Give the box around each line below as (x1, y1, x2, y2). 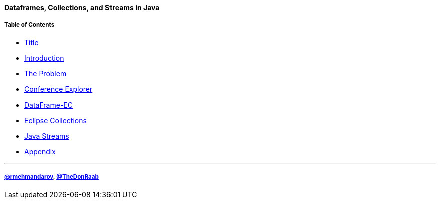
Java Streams (24, 131, 69, 140)
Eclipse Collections (24, 116, 87, 125)
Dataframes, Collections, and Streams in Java (4, 3, 160, 12)
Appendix (24, 147, 56, 156)
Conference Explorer (24, 84, 93, 93)
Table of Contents (4, 21, 55, 29)
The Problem (24, 69, 67, 78)
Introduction (24, 53, 64, 62)
